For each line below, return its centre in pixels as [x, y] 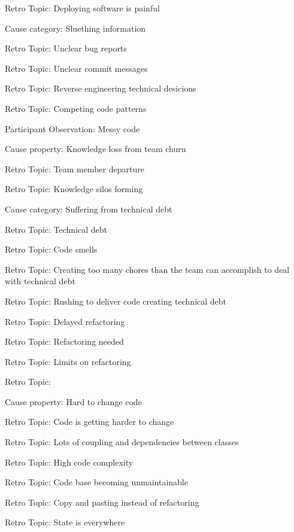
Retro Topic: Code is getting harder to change [90, 422]
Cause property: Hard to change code [73, 401]
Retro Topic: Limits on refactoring [68, 361]
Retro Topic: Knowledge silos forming [74, 189]
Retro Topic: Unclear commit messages [76, 68]
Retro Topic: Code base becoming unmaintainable [96, 482]
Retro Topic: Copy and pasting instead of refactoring [102, 502]
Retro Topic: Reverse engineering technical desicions [101, 88]
